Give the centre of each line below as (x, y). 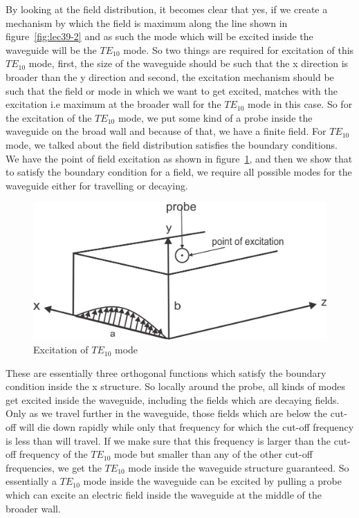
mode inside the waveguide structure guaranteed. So (239, 467)
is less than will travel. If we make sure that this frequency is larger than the (168, 440)
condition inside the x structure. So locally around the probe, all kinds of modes (175, 386)
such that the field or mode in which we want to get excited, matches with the (172, 90)
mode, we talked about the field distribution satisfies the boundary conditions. (172, 144)
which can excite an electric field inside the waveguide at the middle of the (164, 494)
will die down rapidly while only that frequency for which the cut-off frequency (186, 427)
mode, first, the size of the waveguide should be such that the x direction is (188, 63)
